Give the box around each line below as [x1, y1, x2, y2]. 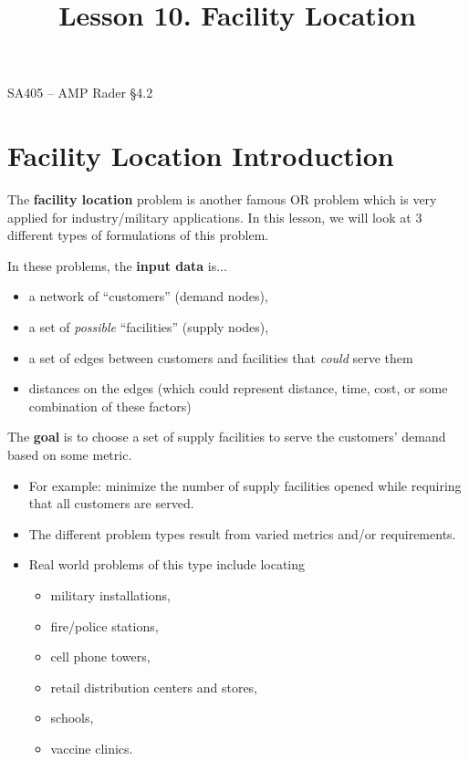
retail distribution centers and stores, [50, 677, 258, 696]
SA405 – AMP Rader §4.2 [7, 83, 153, 102]
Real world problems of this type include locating [28, 555, 306, 574]
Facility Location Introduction [7, 137, 394, 174]
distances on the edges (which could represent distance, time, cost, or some [28, 379, 448, 398]
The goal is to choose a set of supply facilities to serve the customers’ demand [7, 427, 446, 446]
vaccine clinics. [50, 738, 133, 757]
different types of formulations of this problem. [7, 225, 269, 245]
